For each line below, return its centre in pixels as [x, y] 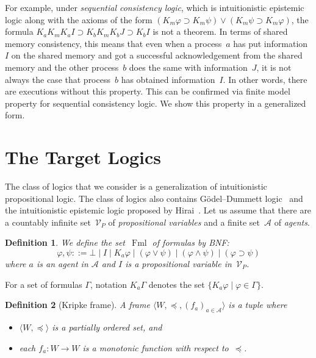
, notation [109, 284]
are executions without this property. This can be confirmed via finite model [148, 91]
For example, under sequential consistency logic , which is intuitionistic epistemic [155, 7]
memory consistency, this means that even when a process [113, 43]
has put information [271, 43]
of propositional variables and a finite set [184, 222]
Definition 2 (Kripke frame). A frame [77, 305]
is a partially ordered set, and [107, 327]
